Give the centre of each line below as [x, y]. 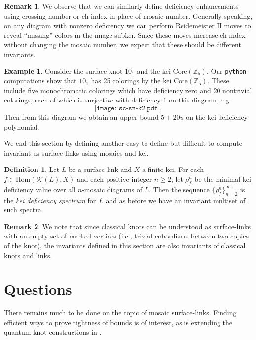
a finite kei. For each [173, 169]
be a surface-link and [100, 169]
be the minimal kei [223, 179]
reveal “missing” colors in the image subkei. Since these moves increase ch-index [125, 35]
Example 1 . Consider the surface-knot [63, 71]
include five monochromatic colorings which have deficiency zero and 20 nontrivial [128, 90]
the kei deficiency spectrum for [50, 200]
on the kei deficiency [217, 117]
